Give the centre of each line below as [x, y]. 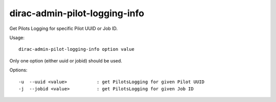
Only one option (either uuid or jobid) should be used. [66, 60]
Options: [18, 70]
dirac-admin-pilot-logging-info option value [77, 49]
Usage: [17, 38]
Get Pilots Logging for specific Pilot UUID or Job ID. [64, 28]
